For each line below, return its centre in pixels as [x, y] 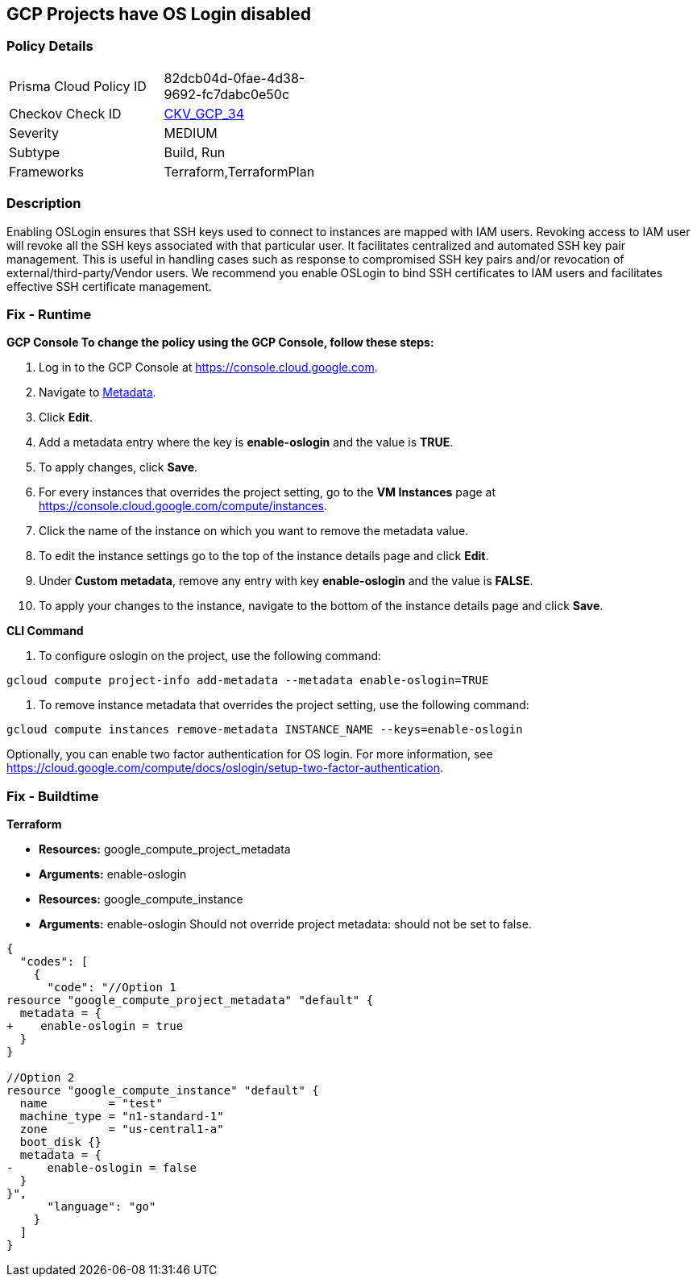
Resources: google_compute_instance [141, 899]
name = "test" [91, 1104]
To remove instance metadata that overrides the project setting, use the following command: [284, 705]
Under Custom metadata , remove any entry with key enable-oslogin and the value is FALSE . [286, 581]
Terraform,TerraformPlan [239, 171]
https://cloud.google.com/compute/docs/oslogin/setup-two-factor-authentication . [225, 768]
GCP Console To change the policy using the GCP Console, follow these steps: [220, 343]
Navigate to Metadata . [97, 392]
